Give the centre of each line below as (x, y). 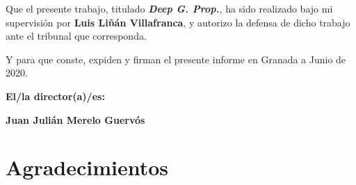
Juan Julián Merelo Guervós (75, 119)
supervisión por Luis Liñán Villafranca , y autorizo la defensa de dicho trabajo (178, 22)
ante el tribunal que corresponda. (76, 36)
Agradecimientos (87, 167)
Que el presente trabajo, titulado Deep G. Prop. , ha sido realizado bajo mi (169, 8)
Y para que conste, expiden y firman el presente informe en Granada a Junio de (176, 59)
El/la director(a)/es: (55, 96)
